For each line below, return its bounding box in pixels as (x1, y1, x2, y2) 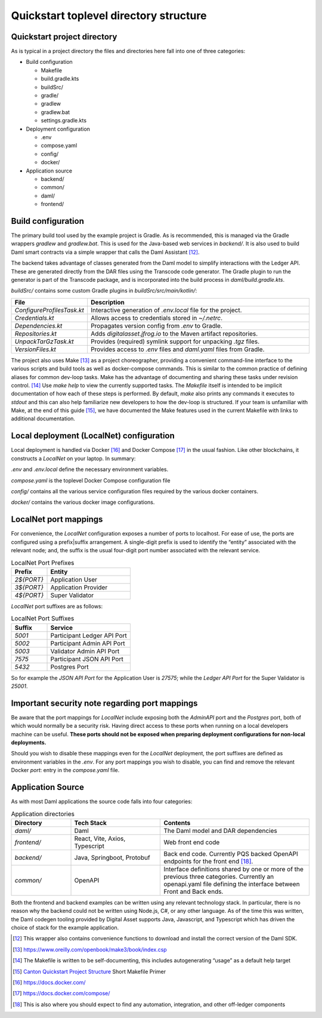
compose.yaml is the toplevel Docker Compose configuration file (11, 476, 171, 484)
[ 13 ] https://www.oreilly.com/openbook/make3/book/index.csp (13, 946, 167, 953)
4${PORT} (14, 591, 44, 599)
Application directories (11, 810, 75, 818)
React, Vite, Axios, (74, 834, 126, 842)
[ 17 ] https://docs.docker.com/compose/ (13, 990, 110, 997)
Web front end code (163, 838, 220, 846)
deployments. (11, 739, 47, 746)
